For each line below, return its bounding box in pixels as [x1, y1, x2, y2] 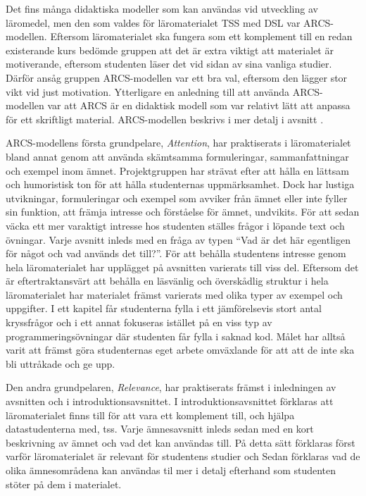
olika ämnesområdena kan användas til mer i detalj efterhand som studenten [6, 463, 336, 477]
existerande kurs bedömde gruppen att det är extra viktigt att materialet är [6, 42, 334, 57]
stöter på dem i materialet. [6, 476, 122, 491]
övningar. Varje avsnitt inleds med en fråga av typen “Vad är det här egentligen [6, 232, 351, 247]
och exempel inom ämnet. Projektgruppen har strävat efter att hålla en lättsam [6, 163, 349, 178]
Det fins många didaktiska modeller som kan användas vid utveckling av [6, 1, 318, 15]
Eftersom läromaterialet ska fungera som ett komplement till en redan [50, 29, 353, 44]
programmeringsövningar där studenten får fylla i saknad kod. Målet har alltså [6, 328, 346, 343]
